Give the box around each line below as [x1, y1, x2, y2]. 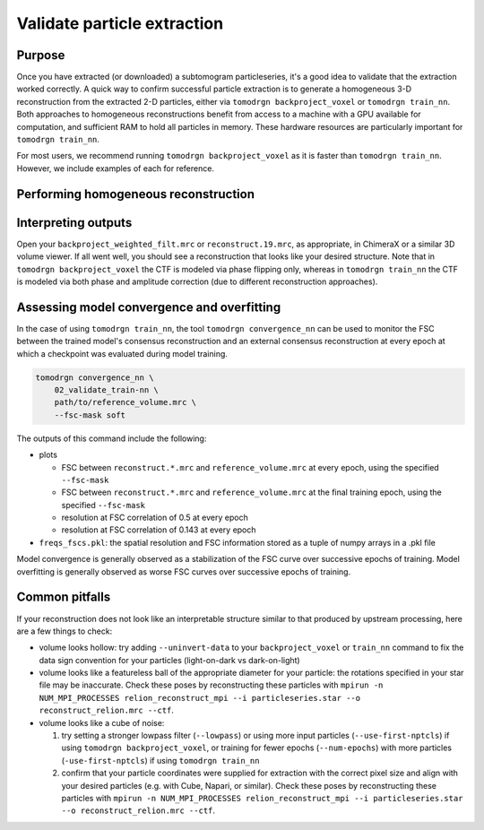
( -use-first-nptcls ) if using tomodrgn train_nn [61, 755, 260, 765]
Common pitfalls [16, 590, 111, 605]
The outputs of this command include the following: [16, 433, 207, 444]
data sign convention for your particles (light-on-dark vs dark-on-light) [39, 654, 300, 665]
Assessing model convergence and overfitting [16, 299, 281, 315]
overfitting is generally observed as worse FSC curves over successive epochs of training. [16, 566, 351, 577]
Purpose [16, 48, 65, 63]
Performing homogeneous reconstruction [16, 186, 255, 202]
